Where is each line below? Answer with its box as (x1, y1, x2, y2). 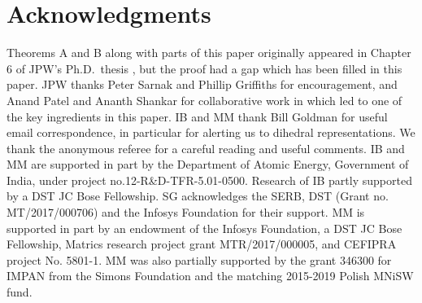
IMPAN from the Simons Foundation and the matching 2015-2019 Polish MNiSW (7, 267, 414, 284)
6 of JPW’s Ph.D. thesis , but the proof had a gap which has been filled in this (7, 59, 402, 77)
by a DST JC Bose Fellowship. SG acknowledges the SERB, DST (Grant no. (7, 187, 389, 204)
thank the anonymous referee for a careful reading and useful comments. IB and (7, 139, 405, 156)
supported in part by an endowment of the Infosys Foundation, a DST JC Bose (7, 219, 402, 236)
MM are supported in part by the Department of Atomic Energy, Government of (7, 156, 409, 173)
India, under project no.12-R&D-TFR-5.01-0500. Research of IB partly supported (7, 171, 412, 188)
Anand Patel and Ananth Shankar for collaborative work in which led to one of (7, 91, 402, 108)
